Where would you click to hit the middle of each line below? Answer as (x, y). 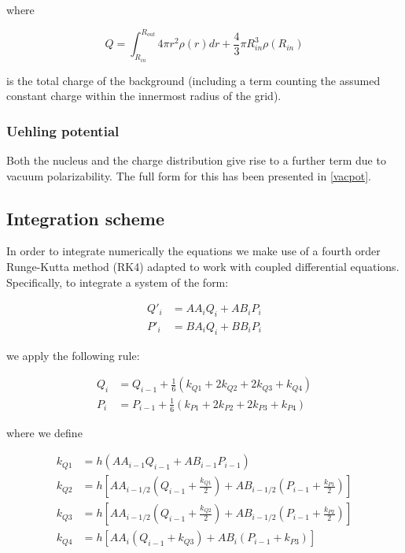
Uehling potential (63, 130)
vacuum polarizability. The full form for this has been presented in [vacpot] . (189, 175)
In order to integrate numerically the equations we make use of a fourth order (193, 251)
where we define (44, 432)
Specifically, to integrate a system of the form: (118, 282)
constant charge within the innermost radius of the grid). (144, 96)
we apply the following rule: (73, 355)
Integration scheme (86, 218)
